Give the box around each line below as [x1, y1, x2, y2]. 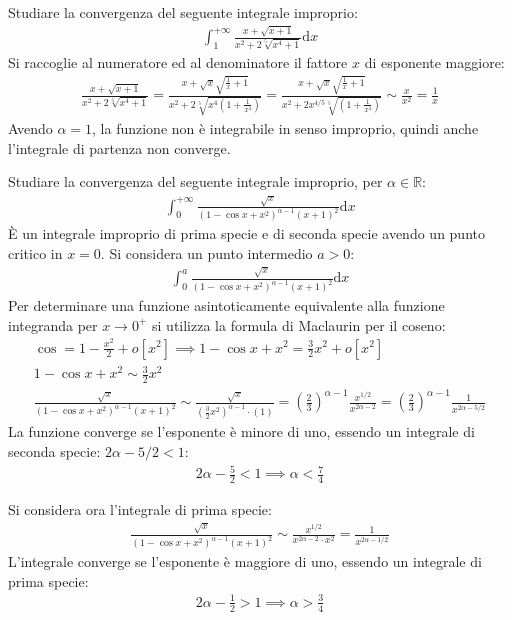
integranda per [8, 314, 98, 335]
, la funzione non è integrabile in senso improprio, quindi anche [92, 118, 479, 139]
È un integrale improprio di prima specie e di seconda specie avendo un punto [8, 223, 485, 244]
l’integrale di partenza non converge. [8, 137, 231, 158]
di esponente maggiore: [364, 52, 505, 73]
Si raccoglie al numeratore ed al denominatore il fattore [8, 52, 348, 73]
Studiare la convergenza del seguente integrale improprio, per [8, 171, 383, 192]
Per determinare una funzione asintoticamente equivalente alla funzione [8, 295, 445, 316]
